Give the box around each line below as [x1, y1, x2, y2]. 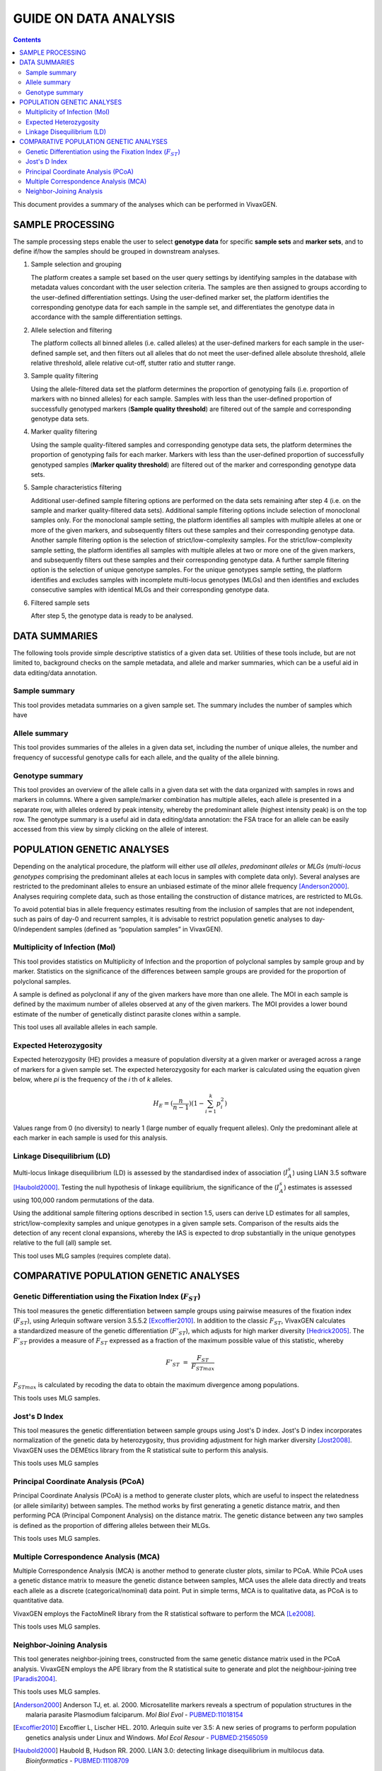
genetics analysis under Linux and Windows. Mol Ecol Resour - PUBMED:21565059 [25, 1733, 268, 1742]
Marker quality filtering [30, 427, 98, 436]
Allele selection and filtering [30, 326, 112, 334]
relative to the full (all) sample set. [13, 1238, 112, 1247]
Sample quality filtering [30, 372, 98, 380]
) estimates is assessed [284, 1183, 352, 1192]
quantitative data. [13, 1596, 64, 1605]
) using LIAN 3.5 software [292, 1168, 367, 1177]
